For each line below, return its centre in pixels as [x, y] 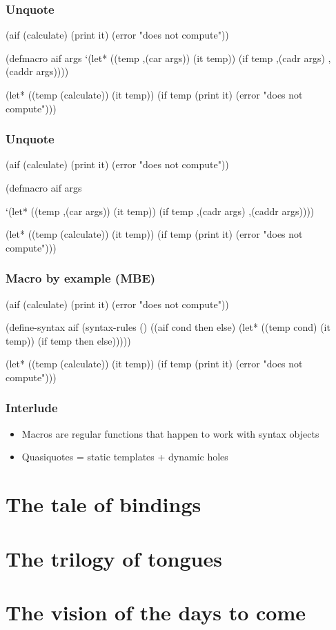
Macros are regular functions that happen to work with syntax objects [170, 433]
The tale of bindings [103, 504]
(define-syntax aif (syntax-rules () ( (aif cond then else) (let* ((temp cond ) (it [168, 327]
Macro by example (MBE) [81, 278]
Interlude [32, 408]
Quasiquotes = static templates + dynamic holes [125, 457]
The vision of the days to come [156, 612]
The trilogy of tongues [114, 558]
